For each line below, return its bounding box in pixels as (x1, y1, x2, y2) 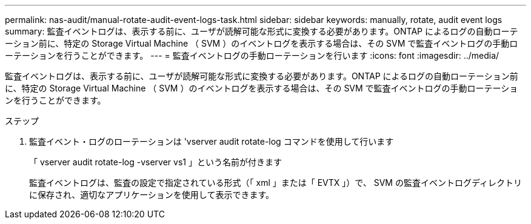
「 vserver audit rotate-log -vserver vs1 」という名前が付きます (29, 157, 282, 167)
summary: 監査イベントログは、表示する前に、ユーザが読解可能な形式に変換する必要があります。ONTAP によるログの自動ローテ (5, 26, 518, 36)
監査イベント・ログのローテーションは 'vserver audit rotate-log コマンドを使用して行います (29, 136, 394, 147)
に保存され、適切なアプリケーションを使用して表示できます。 (29, 189, 275, 200)
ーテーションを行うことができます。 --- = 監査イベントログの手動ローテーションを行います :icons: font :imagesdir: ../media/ (5, 50, 499, 61)
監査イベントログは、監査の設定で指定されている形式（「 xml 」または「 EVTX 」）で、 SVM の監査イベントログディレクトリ (29, 177, 522, 188)
